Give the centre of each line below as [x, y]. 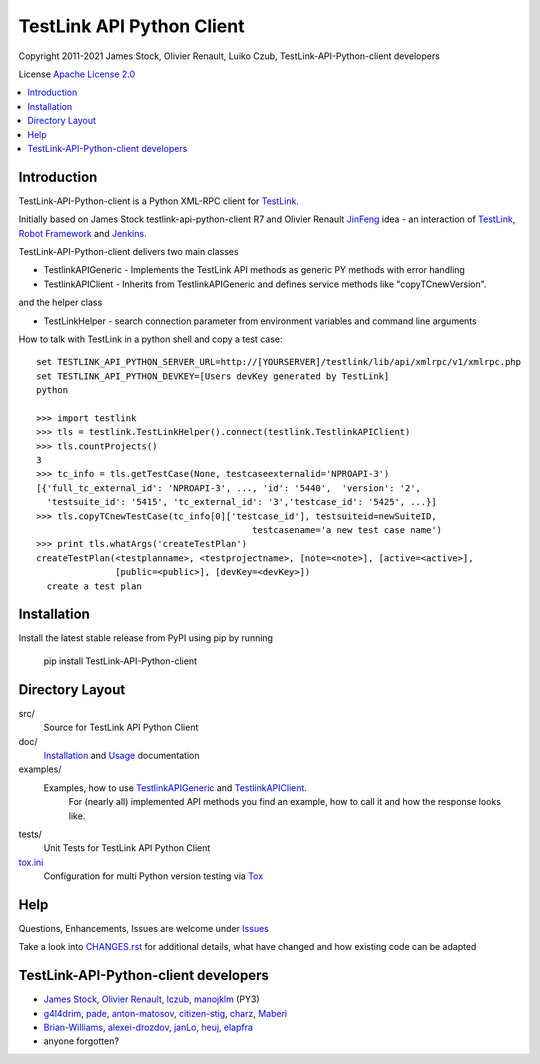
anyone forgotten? [81, 1041]
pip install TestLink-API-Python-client [120, 661]
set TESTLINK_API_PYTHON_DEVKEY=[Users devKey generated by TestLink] [213, 376]
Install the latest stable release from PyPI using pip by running [146, 638]
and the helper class [60, 302]
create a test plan [94, 586]
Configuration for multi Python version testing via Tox [153, 876]
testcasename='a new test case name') [347, 530]
